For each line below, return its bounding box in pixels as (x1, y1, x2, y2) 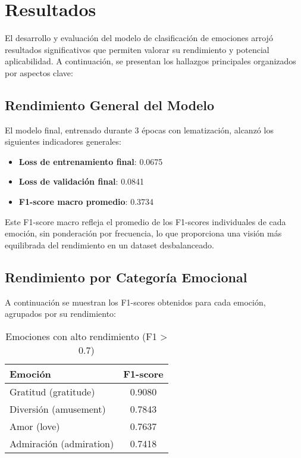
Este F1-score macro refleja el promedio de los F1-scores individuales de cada (5, 215, 286, 228)
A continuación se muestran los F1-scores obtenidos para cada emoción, (5, 295, 266, 308)
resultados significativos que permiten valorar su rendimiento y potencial (5, 43, 269, 55)
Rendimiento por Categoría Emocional (5, 267, 247, 286)
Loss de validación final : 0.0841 (18, 175, 145, 188)
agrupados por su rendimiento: (5, 307, 116, 320)
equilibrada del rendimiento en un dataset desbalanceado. (5, 238, 214, 251)
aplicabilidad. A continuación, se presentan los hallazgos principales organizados (5, 55, 296, 67)
